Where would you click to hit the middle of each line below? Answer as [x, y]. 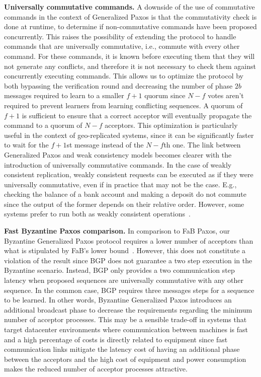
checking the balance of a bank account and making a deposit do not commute [125, 194]
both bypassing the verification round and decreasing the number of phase [118, 85]
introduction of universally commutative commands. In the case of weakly [118, 164]
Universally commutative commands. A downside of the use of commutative [129, 7]
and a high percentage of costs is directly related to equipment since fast [116, 339]
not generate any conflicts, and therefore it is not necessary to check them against [130, 66]
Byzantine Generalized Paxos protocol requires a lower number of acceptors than [129, 240]
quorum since [165, 95]
